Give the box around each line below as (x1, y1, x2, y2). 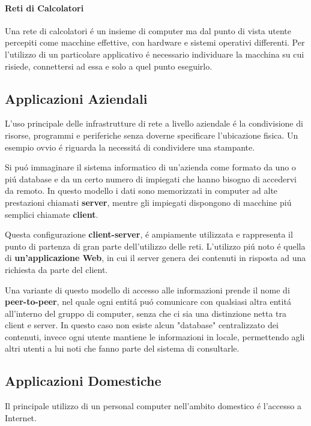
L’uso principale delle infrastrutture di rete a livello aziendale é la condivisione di (5, 117, 303, 130)
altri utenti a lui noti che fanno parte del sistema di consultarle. (5, 342, 240, 355)
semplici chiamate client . (5, 208, 98, 220)
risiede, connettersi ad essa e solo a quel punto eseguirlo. (5, 59, 213, 72)
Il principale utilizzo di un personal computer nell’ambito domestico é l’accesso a (5, 400, 301, 412)
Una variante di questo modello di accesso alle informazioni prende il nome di (5, 283, 290, 296)
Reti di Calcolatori (5, 1, 84, 14)
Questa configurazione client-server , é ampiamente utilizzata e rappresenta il (5, 228, 293, 241)
